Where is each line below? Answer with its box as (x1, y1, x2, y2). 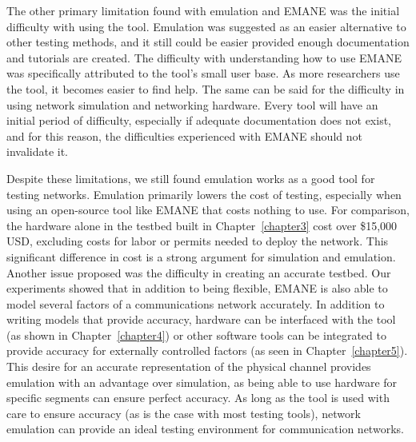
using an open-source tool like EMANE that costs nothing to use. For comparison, (6, 201, 410, 218)
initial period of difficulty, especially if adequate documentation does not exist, (6, 112, 391, 129)
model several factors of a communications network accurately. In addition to (6, 295, 385, 312)
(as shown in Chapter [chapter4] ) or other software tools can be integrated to (6, 326, 386, 343)
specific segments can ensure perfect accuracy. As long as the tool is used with (6, 389, 390, 406)
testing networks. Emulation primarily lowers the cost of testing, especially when (6, 185, 402, 202)
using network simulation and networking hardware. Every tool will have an (6, 96, 378, 113)
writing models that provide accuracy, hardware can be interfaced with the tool (6, 311, 396, 328)
